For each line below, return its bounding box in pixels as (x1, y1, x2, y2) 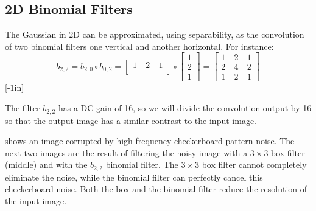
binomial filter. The (105, 158, 178, 171)
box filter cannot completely (202, 158, 307, 171)
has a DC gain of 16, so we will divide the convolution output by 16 (58, 102, 312, 114)
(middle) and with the (5, 158, 88, 171)
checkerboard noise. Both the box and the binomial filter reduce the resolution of (5, 182, 307, 195)
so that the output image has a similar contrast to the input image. (5, 114, 256, 126)
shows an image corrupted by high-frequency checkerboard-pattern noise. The (5, 134, 295, 147)
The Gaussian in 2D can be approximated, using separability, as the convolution (5, 28, 304, 41)
